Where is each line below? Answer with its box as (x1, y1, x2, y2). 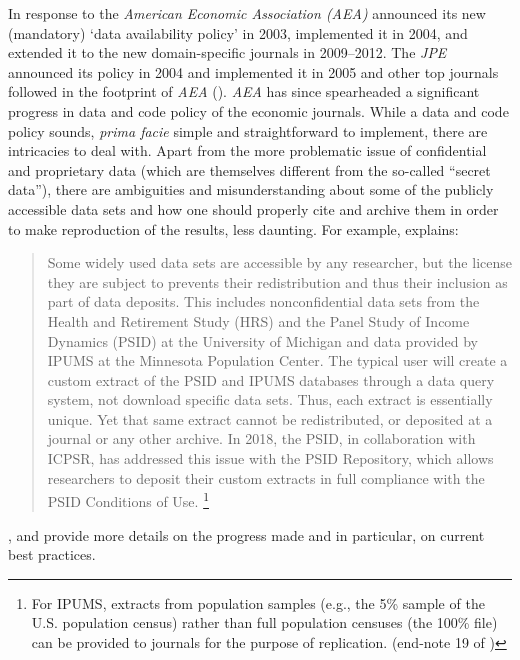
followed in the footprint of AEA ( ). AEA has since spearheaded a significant (8, 81, 480, 102)
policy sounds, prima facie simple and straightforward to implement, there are (8, 120, 488, 141)
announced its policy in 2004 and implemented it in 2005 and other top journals (8, 61, 499, 82)
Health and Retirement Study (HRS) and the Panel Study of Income (47, 310, 470, 331)
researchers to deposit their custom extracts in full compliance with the (47, 467, 485, 488)
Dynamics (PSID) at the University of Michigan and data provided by (47, 330, 478, 351)
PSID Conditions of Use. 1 (47, 488, 209, 511)
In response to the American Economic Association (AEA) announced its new (8, 3, 486, 23)
